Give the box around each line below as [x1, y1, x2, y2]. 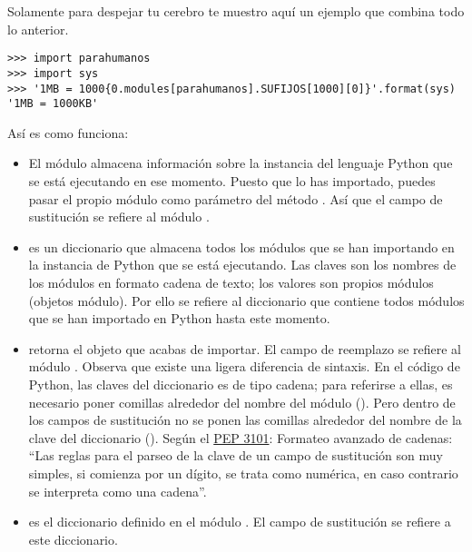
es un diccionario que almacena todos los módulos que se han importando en [28, 237, 455, 256]
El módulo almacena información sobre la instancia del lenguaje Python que [28, 153, 453, 172]
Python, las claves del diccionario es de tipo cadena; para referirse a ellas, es [28, 374, 453, 393]
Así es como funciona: [7, 123, 129, 142]
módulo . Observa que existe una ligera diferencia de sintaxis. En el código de [28, 357, 460, 376]
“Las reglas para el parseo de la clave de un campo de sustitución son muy [28, 446, 443, 465]
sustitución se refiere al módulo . [28, 207, 210, 226]
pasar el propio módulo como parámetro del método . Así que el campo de [28, 189, 443, 208]
